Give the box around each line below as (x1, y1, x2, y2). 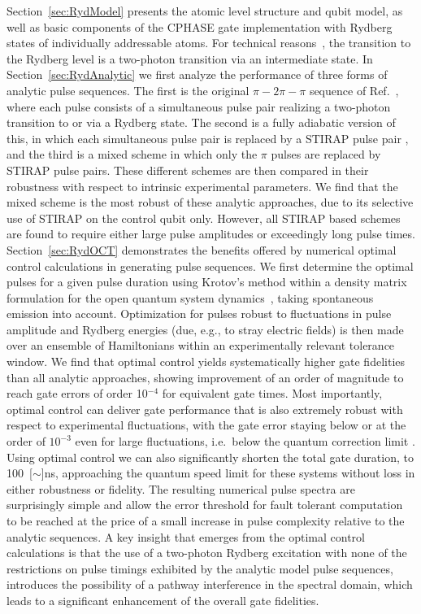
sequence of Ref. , (309, 81, 399, 98)
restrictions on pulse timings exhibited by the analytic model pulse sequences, (7, 560, 393, 577)
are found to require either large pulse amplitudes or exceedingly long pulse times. (7, 225, 415, 242)
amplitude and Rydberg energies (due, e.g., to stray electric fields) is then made (7, 320, 404, 337)
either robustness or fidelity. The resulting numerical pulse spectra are (7, 480, 355, 497)
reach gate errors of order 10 (7, 385, 148, 402)
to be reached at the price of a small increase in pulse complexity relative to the (7, 512, 405, 529)
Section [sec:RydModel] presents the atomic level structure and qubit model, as (7, 2, 403, 19)
